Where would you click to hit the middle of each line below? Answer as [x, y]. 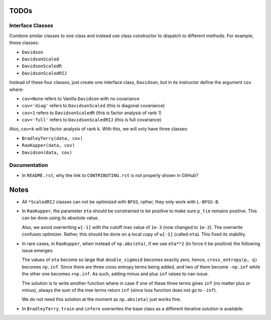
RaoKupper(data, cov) [48, 145]
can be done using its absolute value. [60, 218]
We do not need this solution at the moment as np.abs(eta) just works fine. [102, 299]
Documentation [29, 165]
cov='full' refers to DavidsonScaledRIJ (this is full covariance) [92, 120]
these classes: [24, 43]
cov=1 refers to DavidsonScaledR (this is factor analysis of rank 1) [92, 113]
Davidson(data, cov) [47, 152]
